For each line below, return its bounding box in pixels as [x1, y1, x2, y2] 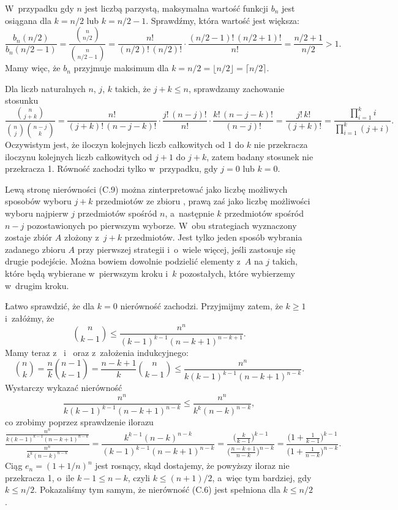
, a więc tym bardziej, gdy [212, 471, 312, 484]
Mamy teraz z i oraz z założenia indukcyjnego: [5, 346, 189, 358]
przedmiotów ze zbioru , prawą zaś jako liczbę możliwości [96, 195, 310, 207]
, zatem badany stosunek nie [206, 150, 314, 163]
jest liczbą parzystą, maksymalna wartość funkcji [84, 2, 269, 14]
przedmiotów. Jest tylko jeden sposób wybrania [124, 231, 302, 244]
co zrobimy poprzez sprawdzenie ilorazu [5, 415, 154, 428]
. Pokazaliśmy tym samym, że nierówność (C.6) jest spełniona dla [34, 483, 280, 496]
